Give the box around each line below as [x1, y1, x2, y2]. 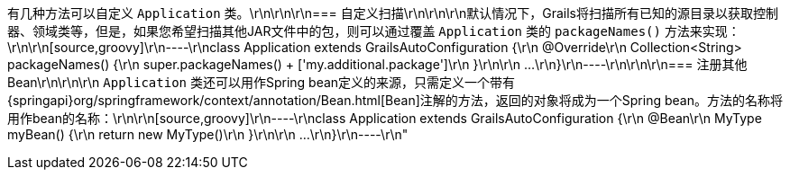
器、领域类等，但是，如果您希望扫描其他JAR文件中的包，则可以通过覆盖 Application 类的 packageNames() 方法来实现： [7, 23, 740, 39]
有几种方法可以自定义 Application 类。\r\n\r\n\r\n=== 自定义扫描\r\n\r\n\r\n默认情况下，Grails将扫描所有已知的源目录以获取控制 [7, 5, 779, 21]
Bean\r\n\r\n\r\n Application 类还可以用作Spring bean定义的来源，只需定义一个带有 [7, 75, 516, 90]
